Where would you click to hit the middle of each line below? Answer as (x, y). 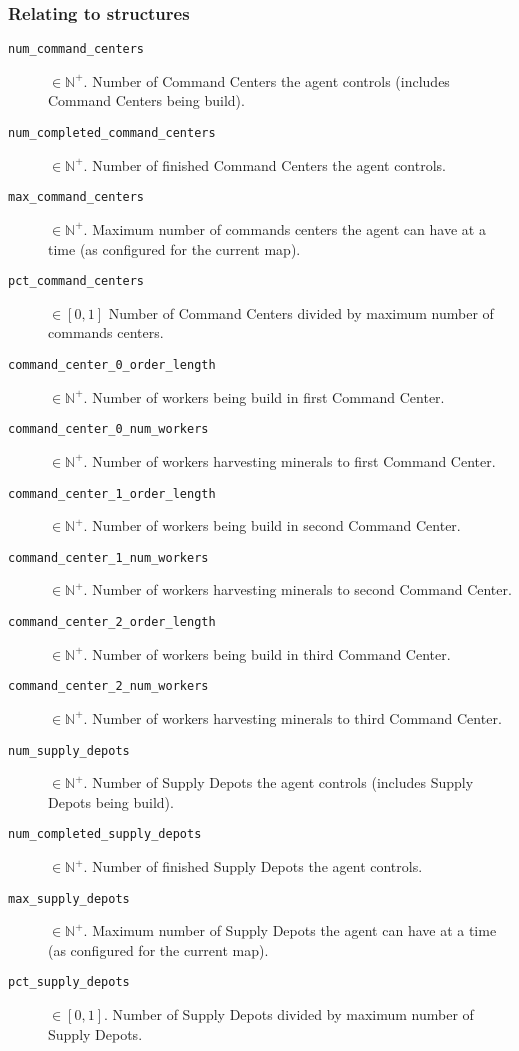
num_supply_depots (69, 750)
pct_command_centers (76, 281)
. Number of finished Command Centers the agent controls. (264, 164)
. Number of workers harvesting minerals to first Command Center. (289, 460)
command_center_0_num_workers (108, 429)
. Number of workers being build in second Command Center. (272, 525)
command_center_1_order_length (112, 493)
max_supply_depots (69, 898)
